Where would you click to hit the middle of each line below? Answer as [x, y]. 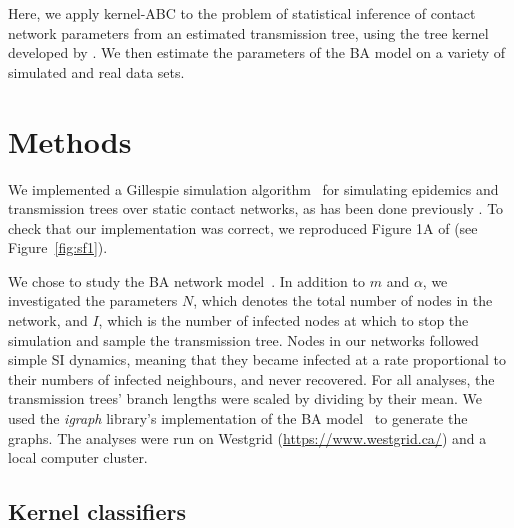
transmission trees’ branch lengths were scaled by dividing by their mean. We [245, 398]
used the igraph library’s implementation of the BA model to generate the [238, 418]
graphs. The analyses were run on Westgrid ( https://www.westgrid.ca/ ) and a [247, 437]
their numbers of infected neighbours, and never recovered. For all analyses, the [251, 378]
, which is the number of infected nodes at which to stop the [283, 320]
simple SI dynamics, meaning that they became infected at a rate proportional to [257, 359]
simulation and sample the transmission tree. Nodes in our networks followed [243, 339]
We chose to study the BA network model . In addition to [187, 280]
